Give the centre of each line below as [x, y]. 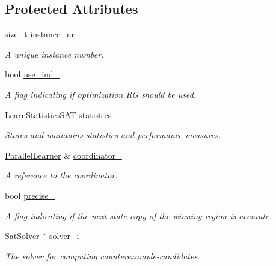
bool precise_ [30, 195]
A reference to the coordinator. [61, 175]
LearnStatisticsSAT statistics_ [61, 114]
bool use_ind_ [32, 74]
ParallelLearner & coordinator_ [63, 155]
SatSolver [22, 236]
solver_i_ [67, 236]
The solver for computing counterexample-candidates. [103, 255]
